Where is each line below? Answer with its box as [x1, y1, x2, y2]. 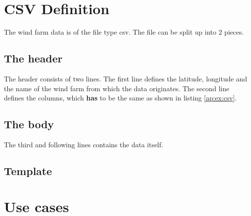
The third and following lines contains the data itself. [4, 139, 164, 149]
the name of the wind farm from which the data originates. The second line [4, 83, 230, 93]
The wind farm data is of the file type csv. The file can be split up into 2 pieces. [4, 27, 244, 37]
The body [4, 117, 54, 132]
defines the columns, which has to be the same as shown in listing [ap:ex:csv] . [4, 93, 237, 103]
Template [4, 163, 52, 178]
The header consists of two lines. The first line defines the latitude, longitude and [4, 73, 247, 83]
